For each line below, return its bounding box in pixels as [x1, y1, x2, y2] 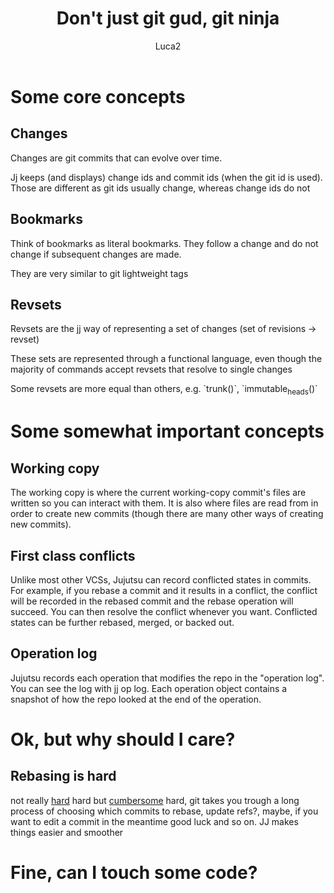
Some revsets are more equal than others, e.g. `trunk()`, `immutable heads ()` [10, 383, 318, 397]
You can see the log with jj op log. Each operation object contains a [10, 682, 288, 694]
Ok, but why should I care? [10, 728, 236, 751]
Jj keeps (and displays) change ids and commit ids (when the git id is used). [10, 171, 323, 183]
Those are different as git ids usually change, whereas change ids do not [10, 182, 311, 194]
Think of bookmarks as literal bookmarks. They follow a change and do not [10, 237, 319, 249]
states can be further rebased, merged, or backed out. [10, 616, 235, 628]
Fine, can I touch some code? [10, 861, 258, 884]
